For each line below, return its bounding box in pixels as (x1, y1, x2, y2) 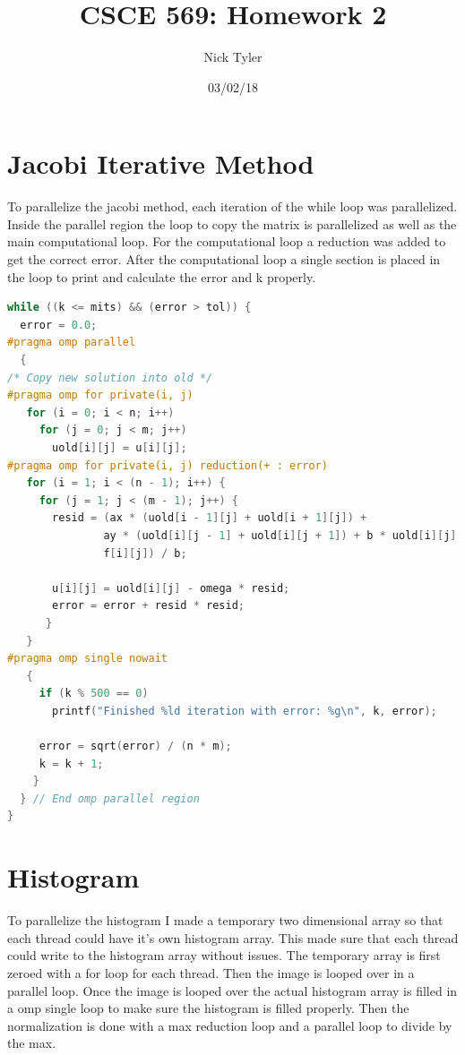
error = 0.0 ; (20, 318, 98, 331)
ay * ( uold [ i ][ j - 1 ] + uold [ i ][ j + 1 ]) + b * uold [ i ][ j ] (103, 528, 457, 542)
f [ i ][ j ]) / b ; (103, 546, 187, 560)
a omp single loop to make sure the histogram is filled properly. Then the (7, 999, 409, 1017)
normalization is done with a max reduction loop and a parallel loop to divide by (7, 1016, 452, 1034)
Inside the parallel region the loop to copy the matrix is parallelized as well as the (7, 214, 457, 233)
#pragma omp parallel (7, 336, 136, 349)
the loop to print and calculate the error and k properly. (7, 267, 316, 286)
